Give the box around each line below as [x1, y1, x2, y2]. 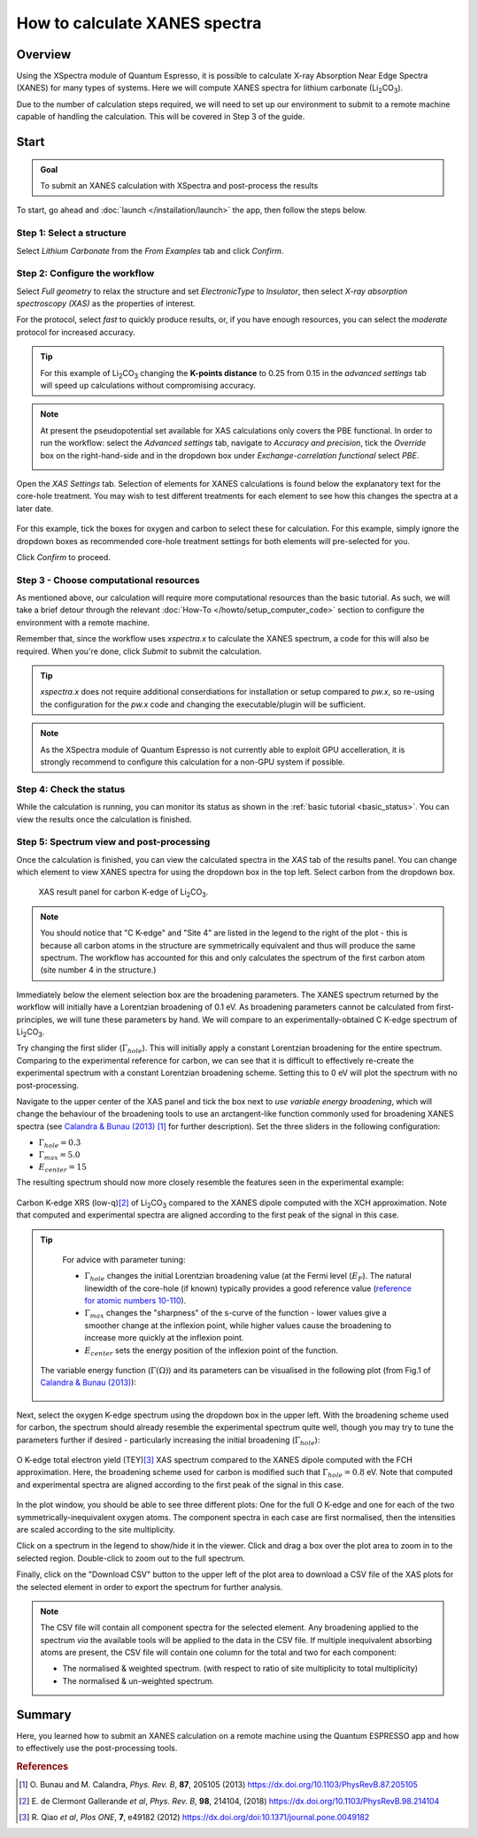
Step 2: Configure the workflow [16, 267, 155, 280]
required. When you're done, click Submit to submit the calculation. [16, 646, 262, 657]
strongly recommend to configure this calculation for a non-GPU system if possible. [40, 757, 345, 767]
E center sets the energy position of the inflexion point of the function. [84, 1345, 338, 1357]
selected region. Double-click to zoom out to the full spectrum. [16, 1553, 245, 1564]
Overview [16, 47, 72, 62]
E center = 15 [38, 1162, 88, 1174]
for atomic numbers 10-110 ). [84, 1295, 187, 1306]
